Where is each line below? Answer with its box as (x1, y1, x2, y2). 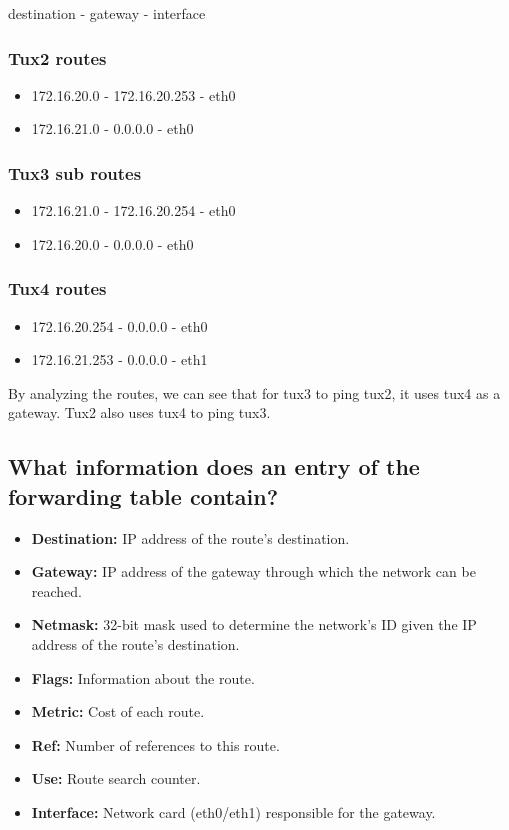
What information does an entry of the (8, 451, 420, 482)
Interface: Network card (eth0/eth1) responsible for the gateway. (31, 801, 436, 822)
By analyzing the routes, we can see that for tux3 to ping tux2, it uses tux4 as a (8, 382, 501, 403)
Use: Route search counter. (31, 768, 201, 789)
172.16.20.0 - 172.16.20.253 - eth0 (31, 84, 236, 105)
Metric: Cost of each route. (31, 701, 205, 722)
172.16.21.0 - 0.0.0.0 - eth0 (31, 118, 194, 139)
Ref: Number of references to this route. (31, 734, 280, 755)
